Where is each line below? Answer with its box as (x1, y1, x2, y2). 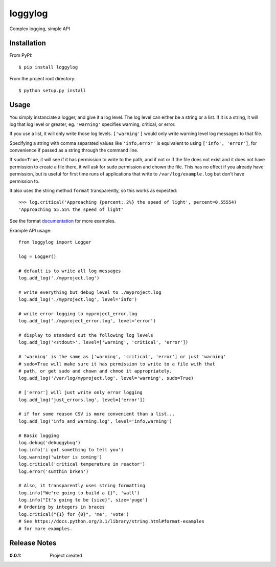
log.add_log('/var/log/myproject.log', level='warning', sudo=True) (18, 375, 194, 381)
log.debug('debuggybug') (18, 440, 81, 445)
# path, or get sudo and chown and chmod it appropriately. (18, 368, 172, 374)
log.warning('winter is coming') (18, 454, 102, 460)
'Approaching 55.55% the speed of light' (18, 206, 124, 212)
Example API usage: (9, 227, 52, 233)
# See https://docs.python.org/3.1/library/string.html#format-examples (18, 518, 204, 525)
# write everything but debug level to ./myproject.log (18, 289, 162, 295)
